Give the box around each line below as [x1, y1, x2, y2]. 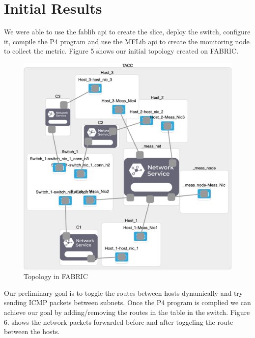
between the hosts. [4, 326, 60, 337]
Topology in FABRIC [24, 271, 88, 282]
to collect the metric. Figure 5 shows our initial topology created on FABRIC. [4, 46, 239, 56]
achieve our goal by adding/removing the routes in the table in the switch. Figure [4, 307, 250, 317]
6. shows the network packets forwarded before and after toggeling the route [4, 316, 233, 327]
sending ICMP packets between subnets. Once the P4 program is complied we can [4, 297, 251, 308]
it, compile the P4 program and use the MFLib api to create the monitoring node [4, 36, 250, 46]
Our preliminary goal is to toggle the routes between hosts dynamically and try [4, 287, 243, 298]
